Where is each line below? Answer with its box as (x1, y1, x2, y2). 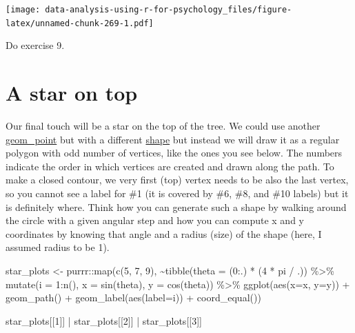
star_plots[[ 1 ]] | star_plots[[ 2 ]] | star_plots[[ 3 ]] (6, 313, 202, 327)
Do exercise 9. (6, 38, 65, 52)
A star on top (6, 79, 138, 107)
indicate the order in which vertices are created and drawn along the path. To (6, 159, 334, 173)
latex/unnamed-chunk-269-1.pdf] (6, 18, 154, 28)
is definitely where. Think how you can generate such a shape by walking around (6, 199, 347, 214)
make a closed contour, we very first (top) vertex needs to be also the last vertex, (6, 172, 349, 187)
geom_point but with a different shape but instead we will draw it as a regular (6, 132, 340, 146)
